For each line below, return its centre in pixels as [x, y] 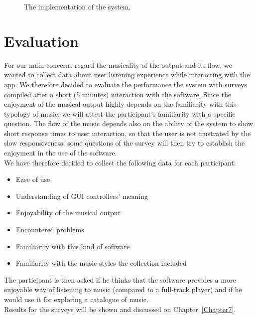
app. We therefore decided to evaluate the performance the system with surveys [126, 84]
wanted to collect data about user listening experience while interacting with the [127, 75]
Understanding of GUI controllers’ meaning [82, 196]
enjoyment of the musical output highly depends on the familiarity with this [120, 104]
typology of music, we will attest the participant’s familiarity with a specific [120, 113]
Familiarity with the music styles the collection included [101, 263]
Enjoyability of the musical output [68, 213]
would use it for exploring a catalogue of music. [76, 299]
